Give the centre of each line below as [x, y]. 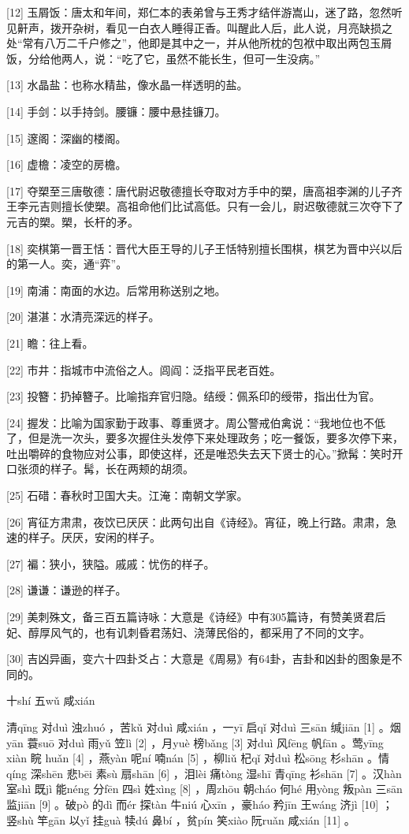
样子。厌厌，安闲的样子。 [94, 537]
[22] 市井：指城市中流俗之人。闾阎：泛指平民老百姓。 [144, 369]
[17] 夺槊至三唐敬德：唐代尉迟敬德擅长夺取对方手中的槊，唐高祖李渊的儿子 [199, 190]
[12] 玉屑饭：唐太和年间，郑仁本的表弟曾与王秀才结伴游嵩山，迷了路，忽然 [199, 12]
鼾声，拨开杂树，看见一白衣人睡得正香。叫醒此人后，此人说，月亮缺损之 [204, 27]
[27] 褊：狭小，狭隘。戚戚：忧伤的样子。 [111, 563]
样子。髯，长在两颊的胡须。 [122, 469]
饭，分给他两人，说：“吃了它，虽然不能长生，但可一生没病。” [164, 58]
